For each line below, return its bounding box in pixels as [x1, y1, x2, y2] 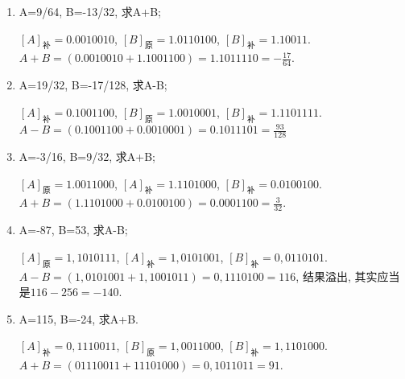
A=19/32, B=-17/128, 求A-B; [19, 76, 167, 93]
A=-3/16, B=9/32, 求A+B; [19, 147, 155, 164]
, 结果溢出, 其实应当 [295, 267, 400, 284]
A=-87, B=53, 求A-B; [19, 221, 128, 238]
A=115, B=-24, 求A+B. [19, 310, 138, 327]
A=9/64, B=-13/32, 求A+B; [19, 3, 161, 19]
